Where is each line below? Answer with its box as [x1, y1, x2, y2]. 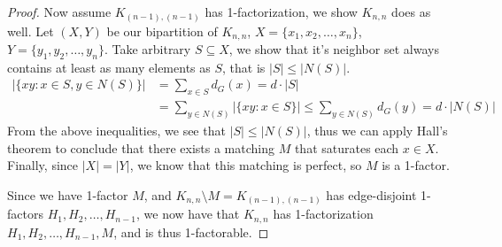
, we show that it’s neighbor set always [228, 39, 439, 58]
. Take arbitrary [104, 39, 191, 58]
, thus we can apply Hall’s [306, 121, 448, 140]
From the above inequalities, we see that [7, 121, 226, 140]
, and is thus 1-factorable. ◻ [113, 222, 269, 241]
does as [391, 3, 431, 20]
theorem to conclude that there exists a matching [7, 138, 274, 157]
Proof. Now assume [7, 3, 112, 20]
